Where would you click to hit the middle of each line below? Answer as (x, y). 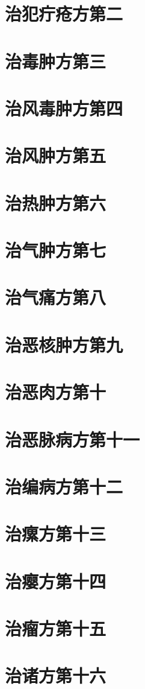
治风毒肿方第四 (64, 108)
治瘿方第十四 (56, 581)
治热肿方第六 (56, 202)
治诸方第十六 (56, 675)
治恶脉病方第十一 (72, 439)
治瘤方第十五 (56, 628)
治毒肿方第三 (56, 61)
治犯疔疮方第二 (64, 14)
